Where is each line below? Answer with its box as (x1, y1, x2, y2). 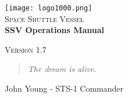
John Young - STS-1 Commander (5, 82, 124, 95)
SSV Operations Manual (5, 24, 105, 36)
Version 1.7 (5, 43, 47, 55)
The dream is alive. (27, 63, 97, 75)
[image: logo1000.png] (5, 4, 93, 12)
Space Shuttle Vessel (5, 12, 84, 24)
